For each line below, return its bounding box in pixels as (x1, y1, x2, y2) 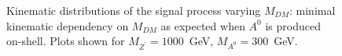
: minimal (289, 2, 336, 18)
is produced (265, 17, 321, 33)
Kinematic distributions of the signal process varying (6, 2, 261, 18)
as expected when (160, 17, 245, 33)
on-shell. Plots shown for (6, 33, 125, 49)
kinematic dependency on (6, 17, 129, 33)
